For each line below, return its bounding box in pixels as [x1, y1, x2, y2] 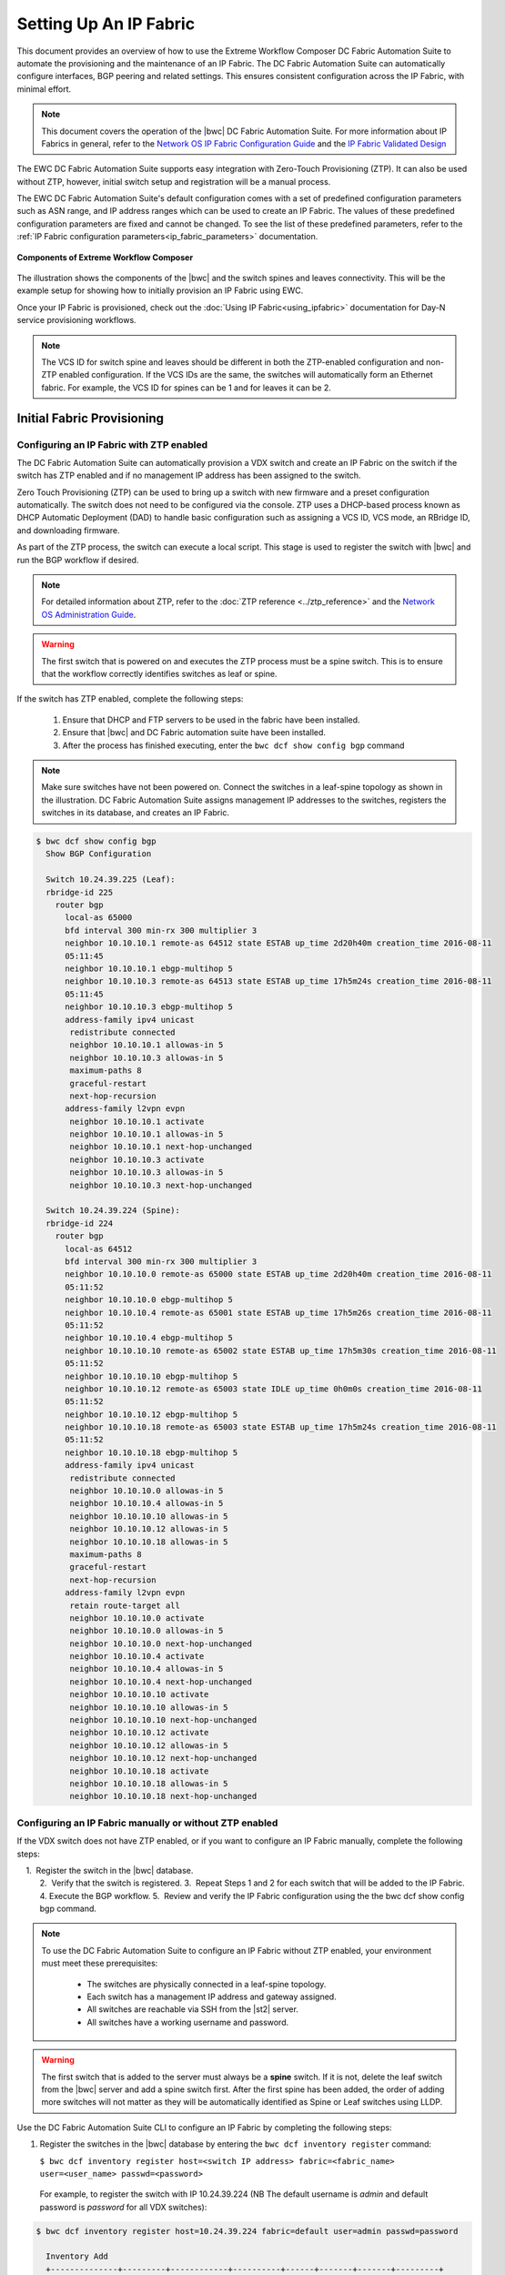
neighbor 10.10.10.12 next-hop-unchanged [69, 1753, 258, 1764]
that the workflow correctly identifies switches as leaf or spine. [41, 668, 278, 679]
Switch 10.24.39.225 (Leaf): [45, 875, 177, 885]
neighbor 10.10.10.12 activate [69, 1727, 209, 1738]
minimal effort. [16, 83, 72, 95]
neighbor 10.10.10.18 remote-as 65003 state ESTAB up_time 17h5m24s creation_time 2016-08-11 [65, 1422, 497, 1432]
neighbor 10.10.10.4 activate [69, 1652, 205, 1662]
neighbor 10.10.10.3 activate [69, 1154, 205, 1165]
